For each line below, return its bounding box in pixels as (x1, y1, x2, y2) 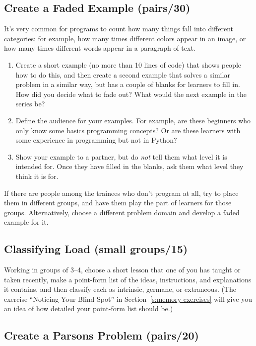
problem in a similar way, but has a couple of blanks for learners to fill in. (15, 79, 240, 89)
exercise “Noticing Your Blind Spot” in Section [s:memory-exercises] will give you (4, 293, 252, 304)
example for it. (4, 217, 49, 227)
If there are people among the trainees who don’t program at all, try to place (4, 187, 239, 198)
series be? (15, 98, 45, 109)
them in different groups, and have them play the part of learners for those (4, 197, 232, 208)
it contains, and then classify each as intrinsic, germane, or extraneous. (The (4, 284, 237, 294)
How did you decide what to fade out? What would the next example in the (15, 88, 247, 99)
